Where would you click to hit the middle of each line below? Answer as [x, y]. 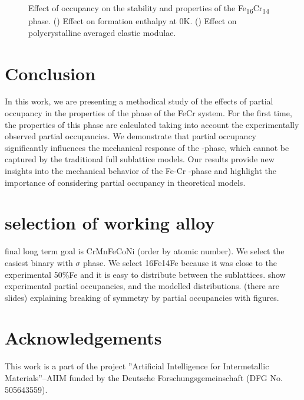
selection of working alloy [110, 223]
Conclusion [50, 73]
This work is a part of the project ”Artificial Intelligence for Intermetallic [137, 366]
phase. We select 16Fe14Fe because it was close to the [180, 262]
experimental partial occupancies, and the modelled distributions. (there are [142, 286]
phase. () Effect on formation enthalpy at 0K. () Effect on [133, 21]
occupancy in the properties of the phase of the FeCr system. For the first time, [148, 113]
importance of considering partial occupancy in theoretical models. [125, 182]
